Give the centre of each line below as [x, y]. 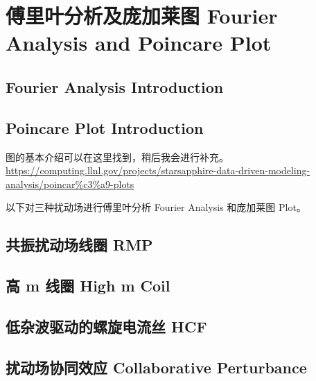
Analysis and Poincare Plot [139, 43]
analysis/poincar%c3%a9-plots [70, 184]
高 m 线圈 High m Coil [88, 286]
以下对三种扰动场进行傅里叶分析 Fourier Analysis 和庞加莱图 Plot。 [156, 207]
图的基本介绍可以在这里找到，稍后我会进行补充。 [117, 156]
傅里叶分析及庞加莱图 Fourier [142, 16]
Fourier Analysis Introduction [115, 86]
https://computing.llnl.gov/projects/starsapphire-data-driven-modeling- [158, 170]
